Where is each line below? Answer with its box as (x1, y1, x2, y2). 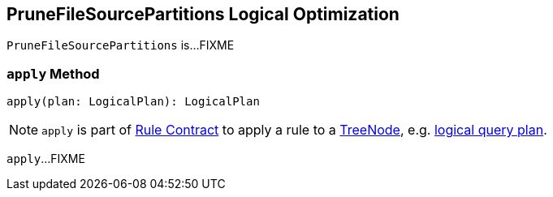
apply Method (6, 65, 100, 82)
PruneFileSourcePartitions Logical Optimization (6, 4, 400, 24)
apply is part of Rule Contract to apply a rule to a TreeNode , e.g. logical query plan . (41, 122, 547, 139)
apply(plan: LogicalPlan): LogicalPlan (6, 95, 260, 109)
